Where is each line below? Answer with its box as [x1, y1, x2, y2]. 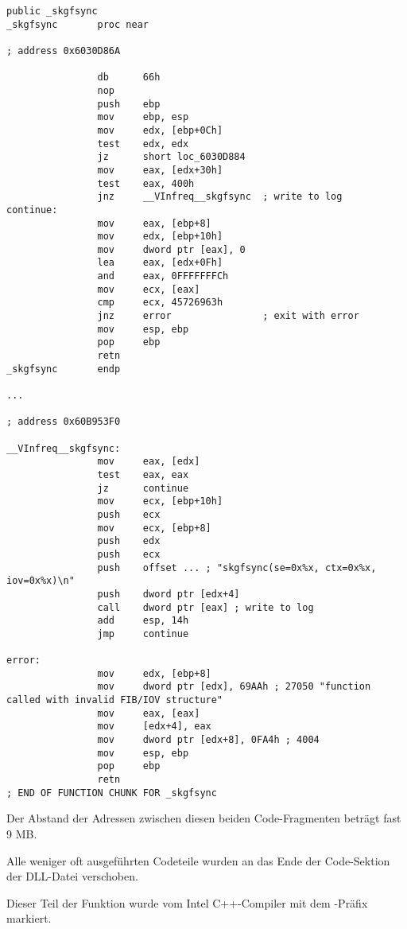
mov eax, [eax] [97, 707, 200, 719]
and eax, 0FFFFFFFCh [97, 270, 229, 282]
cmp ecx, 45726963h [97, 297, 223, 309]
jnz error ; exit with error [97, 310, 359, 322]
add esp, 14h [97, 615, 189, 627]
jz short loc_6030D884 [97, 151, 246, 163]
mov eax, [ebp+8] [97, 217, 211, 229]
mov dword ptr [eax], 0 [97, 243, 246, 255]
